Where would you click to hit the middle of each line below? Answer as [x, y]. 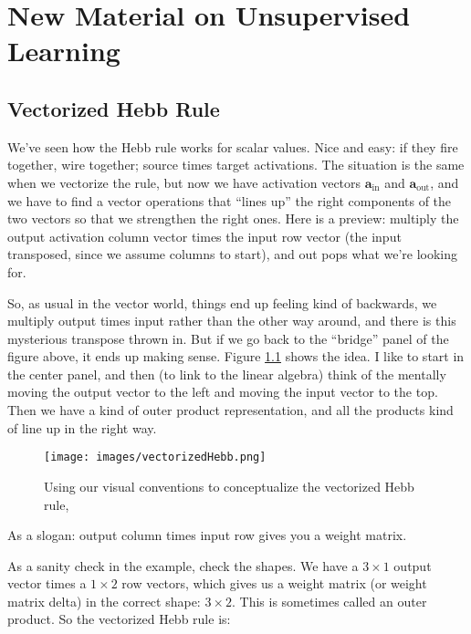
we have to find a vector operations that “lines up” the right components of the [230, 200]
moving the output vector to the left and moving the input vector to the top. [223, 392]
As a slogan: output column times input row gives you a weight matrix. [207, 535]
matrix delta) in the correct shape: [104, 601]
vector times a [47, 583]
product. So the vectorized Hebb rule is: [119, 619]
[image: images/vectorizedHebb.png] [155, 457]
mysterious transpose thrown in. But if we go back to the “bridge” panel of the [228, 338]
